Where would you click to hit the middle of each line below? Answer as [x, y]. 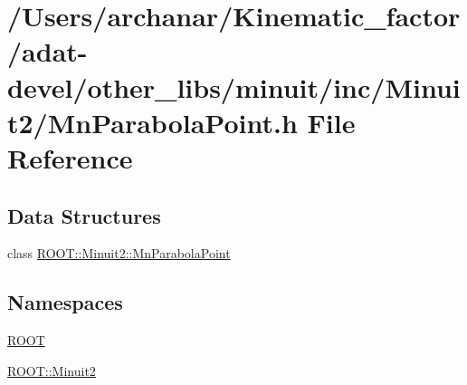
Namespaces [65, 302]
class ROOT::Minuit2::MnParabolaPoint [119, 253]
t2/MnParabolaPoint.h [152, 122]
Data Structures [84, 215]
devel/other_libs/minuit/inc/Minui [234, 87]
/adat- [48, 51]
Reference [70, 157]
